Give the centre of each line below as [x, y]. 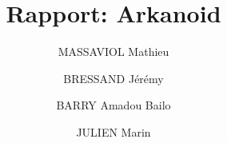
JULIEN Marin [113, 131]
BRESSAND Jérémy [113, 78]
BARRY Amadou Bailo [113, 105]
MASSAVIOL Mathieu [113, 52]
